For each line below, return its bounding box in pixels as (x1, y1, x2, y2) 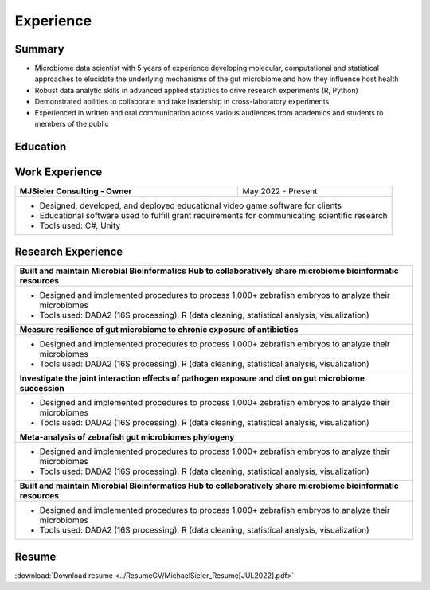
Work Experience (14, 165, 103, 178)
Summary (14, 42, 64, 56)
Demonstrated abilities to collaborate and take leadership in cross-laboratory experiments (34, 96, 330, 107)
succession (19, 383, 65, 394)
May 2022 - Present (242, 186, 318, 197)
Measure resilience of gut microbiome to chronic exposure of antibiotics (19, 324, 299, 335)
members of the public (34, 119, 109, 129)
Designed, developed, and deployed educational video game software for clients (39, 200, 342, 211)
